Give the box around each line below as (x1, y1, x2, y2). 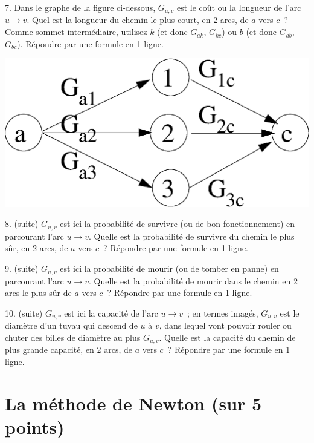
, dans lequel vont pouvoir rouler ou (159, 319, 292, 332)
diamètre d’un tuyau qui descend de (5, 319, 138, 332)
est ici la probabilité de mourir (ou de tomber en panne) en (60, 262, 279, 275)
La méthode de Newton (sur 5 (5, 390, 262, 415)
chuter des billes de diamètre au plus (5, 330, 141, 343)
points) (5, 414, 65, 439)
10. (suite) (5, 306, 43, 319)
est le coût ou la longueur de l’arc (176, 1, 301, 13)
